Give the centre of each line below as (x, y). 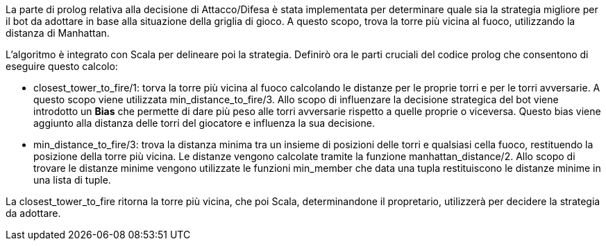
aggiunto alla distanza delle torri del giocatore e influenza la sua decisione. (204, 123)
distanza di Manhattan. (58, 33)
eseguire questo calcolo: (62, 66)
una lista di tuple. (72, 180)
